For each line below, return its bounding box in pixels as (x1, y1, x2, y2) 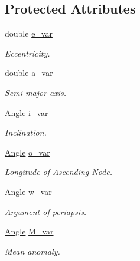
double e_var (5, 27, 53, 39)
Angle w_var (5, 185, 52, 197)
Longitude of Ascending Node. (5, 166, 113, 178)
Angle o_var (5, 146, 50, 158)
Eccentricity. (5, 47, 50, 59)
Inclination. (5, 126, 47, 138)
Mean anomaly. (5, 245, 60, 257)
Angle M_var (5, 225, 54, 237)
